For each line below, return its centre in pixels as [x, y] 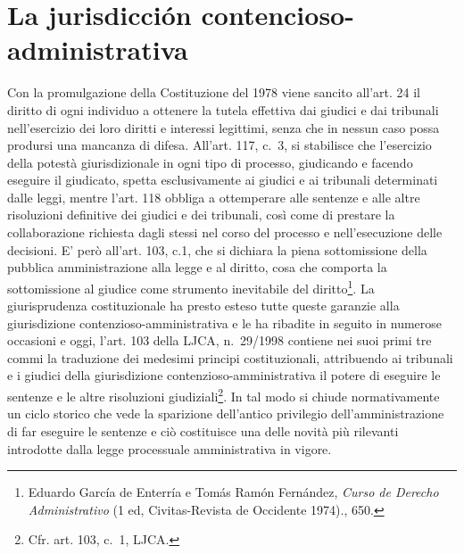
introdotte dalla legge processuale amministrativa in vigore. [170, 448]
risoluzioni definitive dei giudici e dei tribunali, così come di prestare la [201, 215]
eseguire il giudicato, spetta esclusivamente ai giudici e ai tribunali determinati [223, 180]
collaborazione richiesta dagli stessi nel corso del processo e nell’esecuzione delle [225, 232]
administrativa [98, 50]
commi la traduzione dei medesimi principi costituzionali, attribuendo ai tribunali [230, 357]
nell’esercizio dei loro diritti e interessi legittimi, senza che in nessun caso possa [224, 127]
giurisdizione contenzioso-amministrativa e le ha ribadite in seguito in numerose [225, 322]
